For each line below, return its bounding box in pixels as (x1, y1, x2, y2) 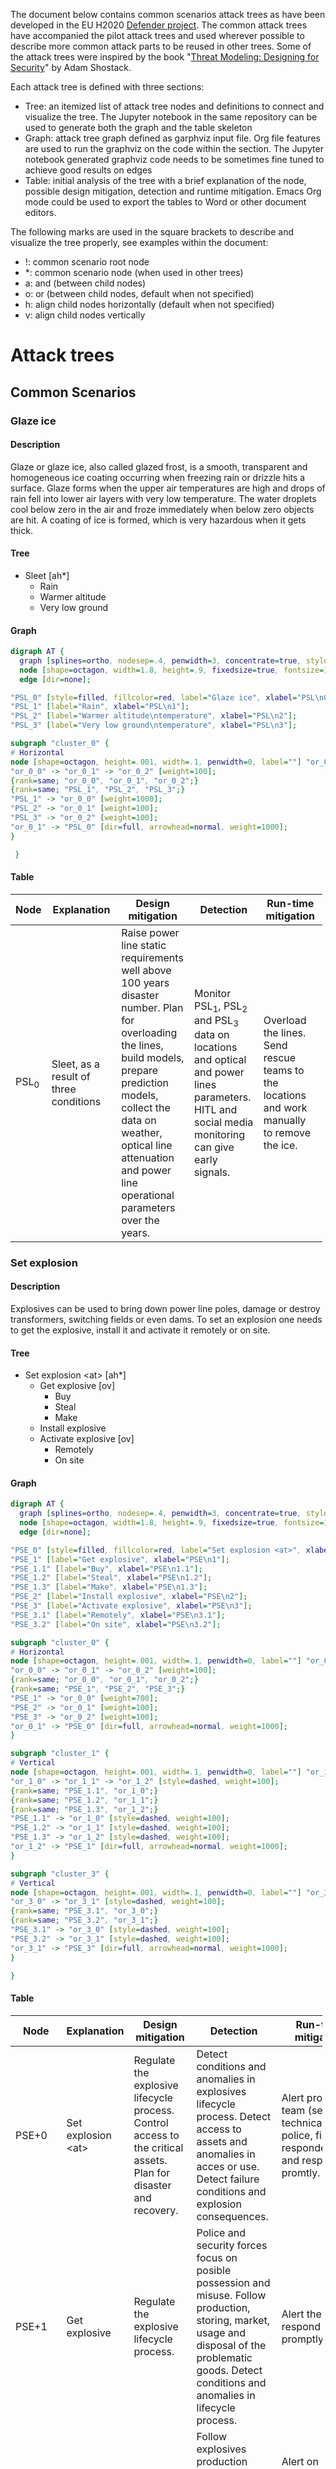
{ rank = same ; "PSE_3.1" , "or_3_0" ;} (10, 1906, 159, 1916)
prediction (121, 1075, 170, 1089)
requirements (121, 950, 184, 964)
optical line (121, 1138, 173, 1152)
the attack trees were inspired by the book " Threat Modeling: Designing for (10, 51, 320, 63)
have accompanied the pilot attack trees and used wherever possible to (10, 30, 305, 41)
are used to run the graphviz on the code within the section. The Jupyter (24, 143, 324, 154)
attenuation (121, 1150, 175, 1164)
